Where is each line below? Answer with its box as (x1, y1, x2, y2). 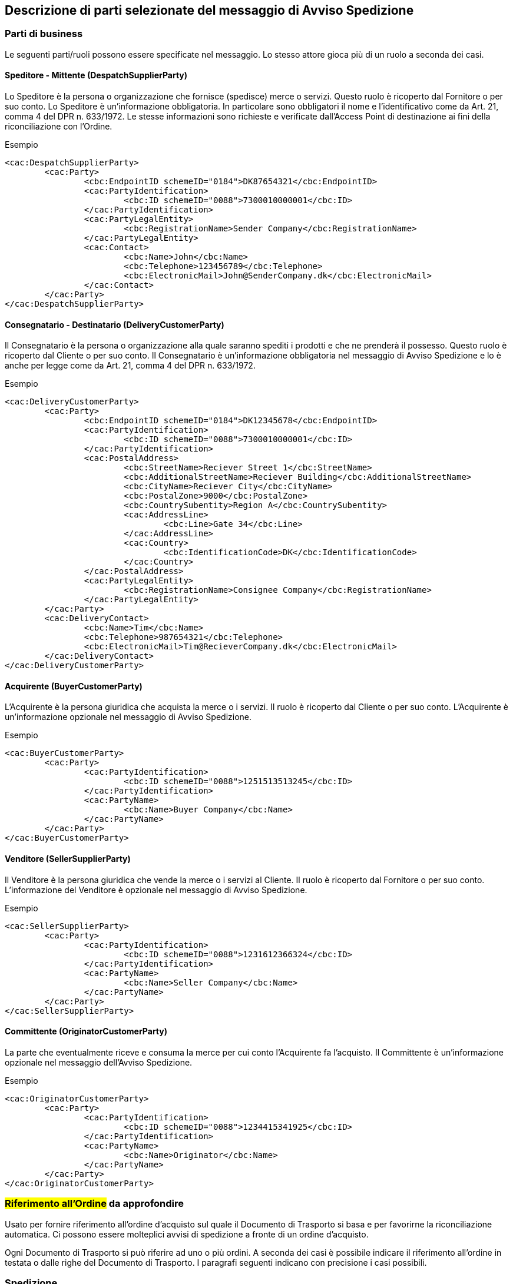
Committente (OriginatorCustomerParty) (5, 1026, 168, 1037)
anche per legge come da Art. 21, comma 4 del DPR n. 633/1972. (5, 360, 256, 371)
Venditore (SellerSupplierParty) (5, 854, 131, 864)
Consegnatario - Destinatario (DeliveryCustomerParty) (5, 319, 224, 330)
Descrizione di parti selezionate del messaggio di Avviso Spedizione (5, 3, 414, 18)
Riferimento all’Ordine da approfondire (5, 1197, 184, 1210)
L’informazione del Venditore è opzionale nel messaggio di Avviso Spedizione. (5, 884, 307, 895)
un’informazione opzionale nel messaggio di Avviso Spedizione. (5, 712, 252, 722)
